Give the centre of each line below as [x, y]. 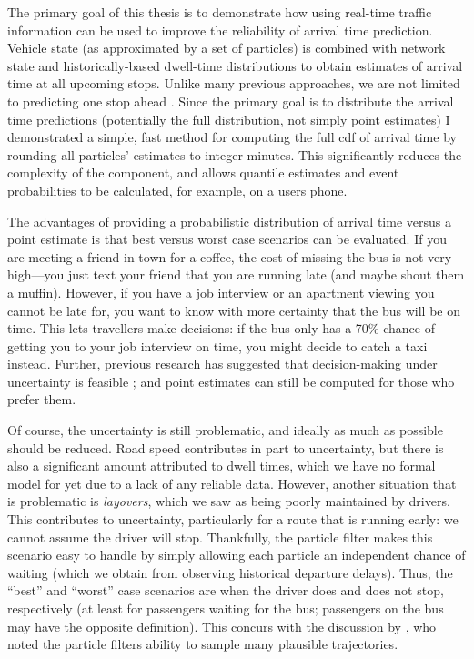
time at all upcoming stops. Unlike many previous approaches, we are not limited [234, 83]
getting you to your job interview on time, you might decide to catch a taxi [217, 345]
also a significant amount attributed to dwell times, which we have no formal [222, 466]
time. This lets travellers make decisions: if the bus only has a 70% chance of [221, 328]
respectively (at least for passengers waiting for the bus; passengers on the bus [226, 608]
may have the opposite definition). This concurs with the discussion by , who [222, 626]
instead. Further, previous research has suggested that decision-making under [222, 364]
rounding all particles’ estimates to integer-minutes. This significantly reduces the [235, 154]
